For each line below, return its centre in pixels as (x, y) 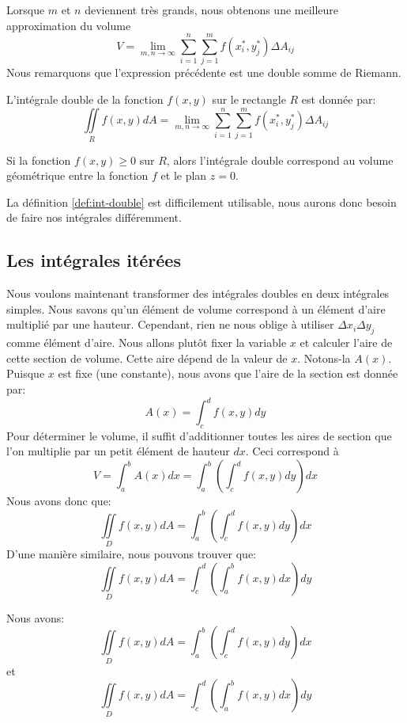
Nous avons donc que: (59, 501)
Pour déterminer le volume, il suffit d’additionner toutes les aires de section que (199, 435)
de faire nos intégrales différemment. (94, 217)
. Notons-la (324, 358)
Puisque (26, 373)
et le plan (184, 175)
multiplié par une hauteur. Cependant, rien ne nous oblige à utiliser (170, 324)
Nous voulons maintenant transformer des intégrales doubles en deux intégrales (198, 293)
